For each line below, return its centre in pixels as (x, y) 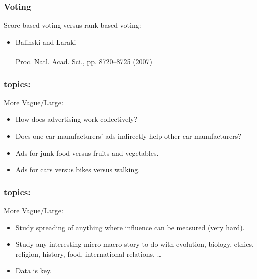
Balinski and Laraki (46, 42)
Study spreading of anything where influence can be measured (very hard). (130, 227)
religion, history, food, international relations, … (89, 254)
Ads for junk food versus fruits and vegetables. (87, 153)
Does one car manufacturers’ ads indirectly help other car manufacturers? (128, 136)
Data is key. (34, 271)
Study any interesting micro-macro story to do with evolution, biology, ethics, (134, 244)
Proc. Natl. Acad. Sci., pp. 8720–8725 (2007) (84, 61)
